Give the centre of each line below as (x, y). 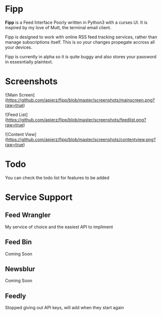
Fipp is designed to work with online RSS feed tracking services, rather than (81, 37)
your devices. (19, 47)
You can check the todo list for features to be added (57, 178)
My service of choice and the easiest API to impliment (59, 227)
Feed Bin (18, 242)
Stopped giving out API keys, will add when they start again (64, 308)
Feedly (16, 296)
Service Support (39, 197)
